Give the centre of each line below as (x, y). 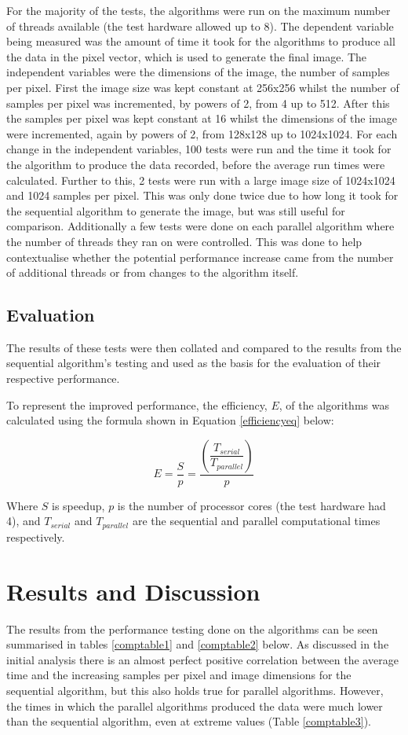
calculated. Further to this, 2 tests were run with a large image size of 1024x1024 (201, 180)
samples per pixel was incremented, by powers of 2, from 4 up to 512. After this (198, 103)
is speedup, (78, 505)
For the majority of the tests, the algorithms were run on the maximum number (199, 10)
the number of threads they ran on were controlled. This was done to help (184, 241)
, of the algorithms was (334, 404)
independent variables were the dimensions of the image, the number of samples (198, 72)
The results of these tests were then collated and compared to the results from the (204, 347)
